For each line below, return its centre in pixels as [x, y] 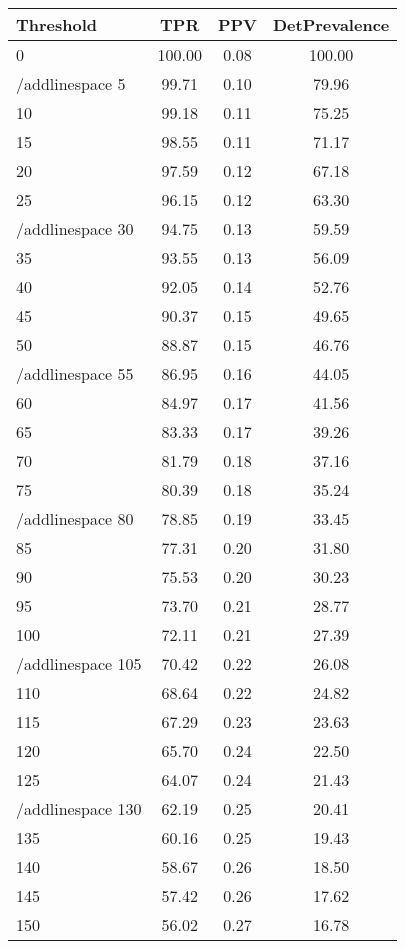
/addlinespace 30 [75, 228]
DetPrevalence [331, 24]
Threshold [57, 24]
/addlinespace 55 [75, 373]
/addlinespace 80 [75, 518]
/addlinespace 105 [79, 663]
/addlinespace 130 [79, 808]
